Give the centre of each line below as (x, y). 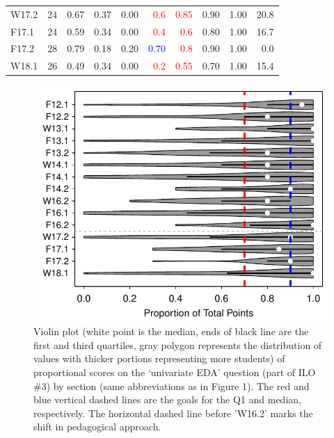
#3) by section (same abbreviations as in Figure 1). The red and (172, 386)
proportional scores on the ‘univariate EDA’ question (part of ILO (175, 372)
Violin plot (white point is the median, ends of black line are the (171, 331)
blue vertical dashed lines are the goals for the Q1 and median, (167, 399)
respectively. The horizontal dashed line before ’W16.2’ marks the (173, 413)
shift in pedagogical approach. (97, 427)
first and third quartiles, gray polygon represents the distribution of (178, 344)
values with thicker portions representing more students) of (159, 358)
